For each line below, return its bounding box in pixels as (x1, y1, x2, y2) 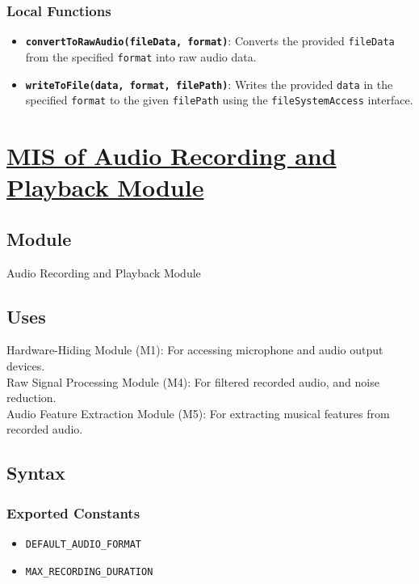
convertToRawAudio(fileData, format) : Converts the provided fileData (25, 32, 395, 49)
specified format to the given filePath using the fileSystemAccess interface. (25, 91, 413, 108)
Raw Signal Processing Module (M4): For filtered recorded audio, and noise (6, 373, 379, 390)
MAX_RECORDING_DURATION (25, 565, 153, 578)
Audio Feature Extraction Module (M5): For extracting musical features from (6, 404, 390, 421)
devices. (6, 358, 45, 374)
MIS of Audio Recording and (6, 139, 337, 172)
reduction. (6, 389, 57, 406)
